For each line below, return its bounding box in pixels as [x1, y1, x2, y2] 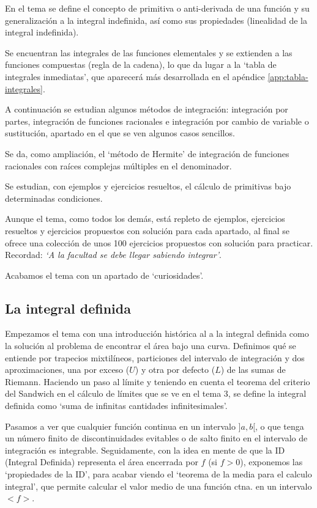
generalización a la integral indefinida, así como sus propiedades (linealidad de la [5, 13, 307, 26]
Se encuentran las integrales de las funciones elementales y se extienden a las [5, 46, 293, 59]
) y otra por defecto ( [135, 363, 215, 376]
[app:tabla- [267, 70, 308, 83]
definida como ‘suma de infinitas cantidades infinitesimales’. [5, 399, 228, 412]
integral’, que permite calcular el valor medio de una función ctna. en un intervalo [5, 479, 312, 492]
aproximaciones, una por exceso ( [5, 363, 130, 376]
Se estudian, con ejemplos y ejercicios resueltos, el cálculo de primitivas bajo [5, 180, 291, 193]
